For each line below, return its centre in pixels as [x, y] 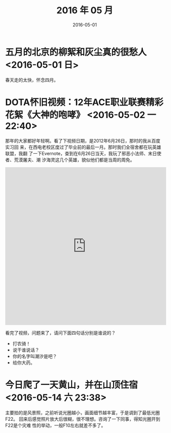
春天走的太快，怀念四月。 [32, 80]
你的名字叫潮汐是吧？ [35, 356]
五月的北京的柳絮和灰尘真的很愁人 [76, 52]
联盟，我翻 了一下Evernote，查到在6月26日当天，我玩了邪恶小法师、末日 [81, 153]
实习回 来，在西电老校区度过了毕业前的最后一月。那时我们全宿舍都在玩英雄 [83, 147]
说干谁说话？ [26, 350]
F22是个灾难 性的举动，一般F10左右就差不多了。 [55, 425]
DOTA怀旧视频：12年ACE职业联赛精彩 [84, 102]
